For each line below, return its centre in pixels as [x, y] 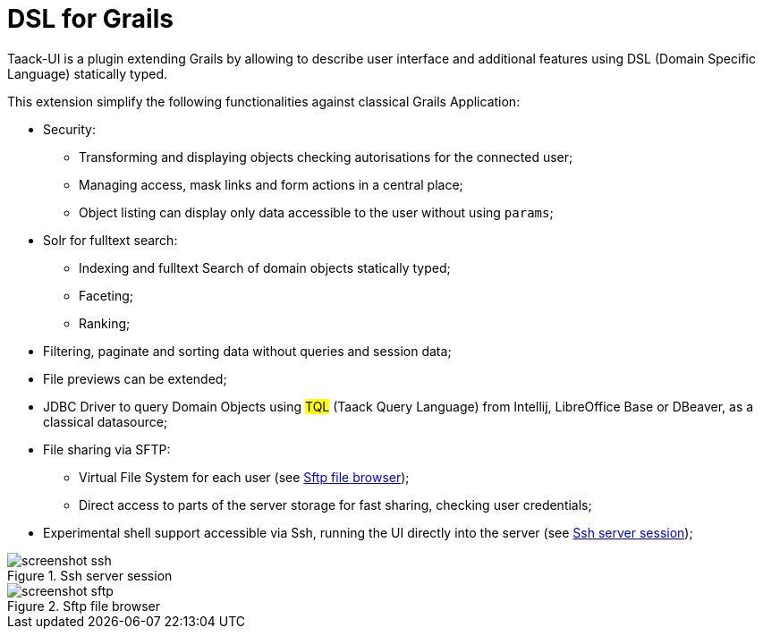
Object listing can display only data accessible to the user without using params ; [316, 212]
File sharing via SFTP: [107, 449]
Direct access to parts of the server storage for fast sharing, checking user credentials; [335, 505]
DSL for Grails [90, 19]
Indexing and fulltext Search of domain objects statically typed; [265, 267]
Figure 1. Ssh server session [90, 575]
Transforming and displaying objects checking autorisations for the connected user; [326, 157]
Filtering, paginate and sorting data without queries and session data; [247, 351]
